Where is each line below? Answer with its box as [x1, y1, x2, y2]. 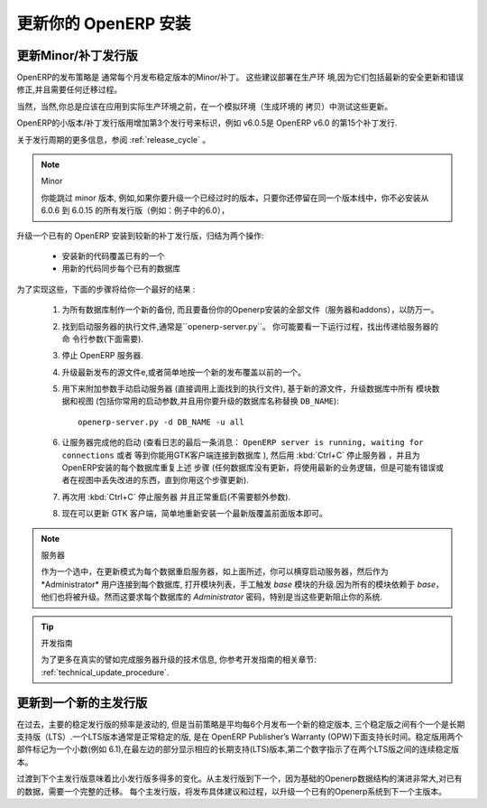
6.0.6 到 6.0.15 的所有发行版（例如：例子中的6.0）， [41, 205, 230, 216]
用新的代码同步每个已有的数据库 [61, 263, 180, 274]
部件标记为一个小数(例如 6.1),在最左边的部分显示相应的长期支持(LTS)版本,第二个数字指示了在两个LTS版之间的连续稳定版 [16, 744, 460, 755]
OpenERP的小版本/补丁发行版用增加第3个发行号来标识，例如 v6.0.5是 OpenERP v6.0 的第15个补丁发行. [16, 117, 398, 128]
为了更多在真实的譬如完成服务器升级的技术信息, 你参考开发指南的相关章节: [41, 655, 317, 665]
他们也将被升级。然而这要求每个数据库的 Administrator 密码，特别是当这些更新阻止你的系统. [41, 591, 383, 602]
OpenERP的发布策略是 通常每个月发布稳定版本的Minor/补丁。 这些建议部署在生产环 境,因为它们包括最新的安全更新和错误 [16, 72, 464, 83]
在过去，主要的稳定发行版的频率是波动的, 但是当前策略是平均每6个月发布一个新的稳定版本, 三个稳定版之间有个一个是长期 [16, 719, 465, 729]
